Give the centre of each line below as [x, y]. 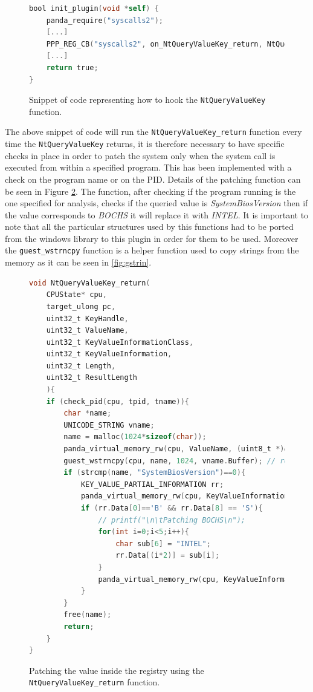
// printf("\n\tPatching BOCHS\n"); [172, 520]
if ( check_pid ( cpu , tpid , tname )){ [118, 401]
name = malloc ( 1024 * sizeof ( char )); [135, 437]
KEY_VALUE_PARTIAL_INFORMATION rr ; [152, 484]
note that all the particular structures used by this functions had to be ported [149, 227]
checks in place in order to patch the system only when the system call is [140, 155]
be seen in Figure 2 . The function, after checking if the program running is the [150, 191]
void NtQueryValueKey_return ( [90, 283]
